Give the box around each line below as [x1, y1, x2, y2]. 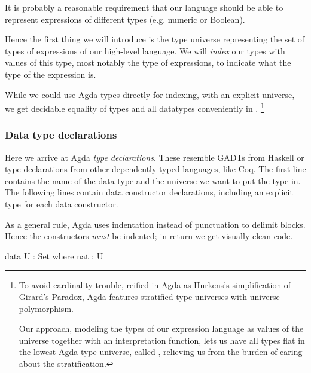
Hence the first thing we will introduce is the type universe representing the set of [5, 33, 305, 45]
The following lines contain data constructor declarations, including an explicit [5, 186, 293, 198]
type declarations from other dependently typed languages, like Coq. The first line [5, 163, 306, 175]
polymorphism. [19, 302, 74, 314]
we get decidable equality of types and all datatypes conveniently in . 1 [5, 100, 264, 114]
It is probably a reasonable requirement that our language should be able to [5, 1, 283, 13]
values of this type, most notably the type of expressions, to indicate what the [5, 56, 291, 69]
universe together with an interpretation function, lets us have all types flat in [19, 334, 305, 346]
